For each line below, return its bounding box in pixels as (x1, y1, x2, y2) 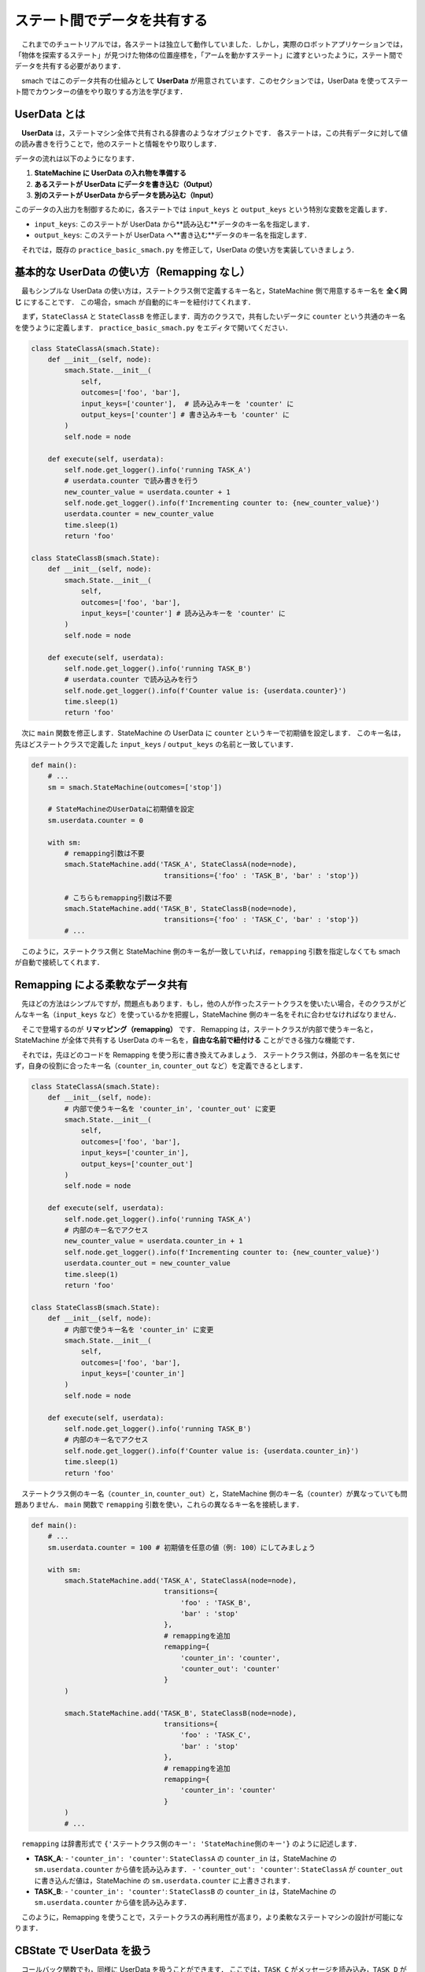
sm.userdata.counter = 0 (47, 816, 144, 824)
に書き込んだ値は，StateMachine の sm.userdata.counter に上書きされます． (34, 1876, 295, 1885)
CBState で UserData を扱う (14, 1944, 152, 1958)
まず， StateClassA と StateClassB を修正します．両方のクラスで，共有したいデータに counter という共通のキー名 (20, 312, 406, 321)
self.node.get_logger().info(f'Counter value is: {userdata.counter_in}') (64, 1446, 360, 1455)
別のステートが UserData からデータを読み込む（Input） (34, 190, 218, 200)
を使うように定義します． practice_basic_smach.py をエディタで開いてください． (14, 323, 293, 332)
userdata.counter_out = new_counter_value (64, 1259, 231, 1268)
